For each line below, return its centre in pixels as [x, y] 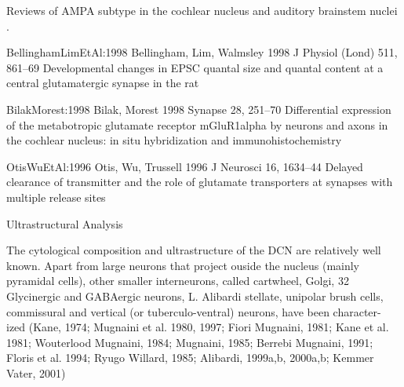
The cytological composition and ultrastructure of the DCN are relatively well [194, 250]
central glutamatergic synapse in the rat [103, 83]
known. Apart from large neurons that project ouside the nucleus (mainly [183, 265]
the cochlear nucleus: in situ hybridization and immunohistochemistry [174, 140]
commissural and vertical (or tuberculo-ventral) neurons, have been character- [194, 311]
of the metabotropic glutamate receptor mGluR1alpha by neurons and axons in [197, 124]
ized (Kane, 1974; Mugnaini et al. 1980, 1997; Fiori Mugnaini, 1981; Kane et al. [198, 327]
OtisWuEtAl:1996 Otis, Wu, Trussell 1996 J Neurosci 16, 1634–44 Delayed [185, 166]
